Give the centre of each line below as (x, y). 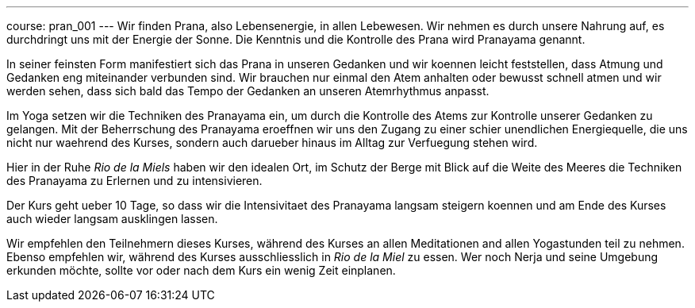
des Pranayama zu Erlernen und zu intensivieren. (134, 181)
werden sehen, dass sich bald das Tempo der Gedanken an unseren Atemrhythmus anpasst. (248, 91)
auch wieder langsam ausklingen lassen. (112, 219)
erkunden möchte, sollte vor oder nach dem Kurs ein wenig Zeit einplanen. (201, 270)
